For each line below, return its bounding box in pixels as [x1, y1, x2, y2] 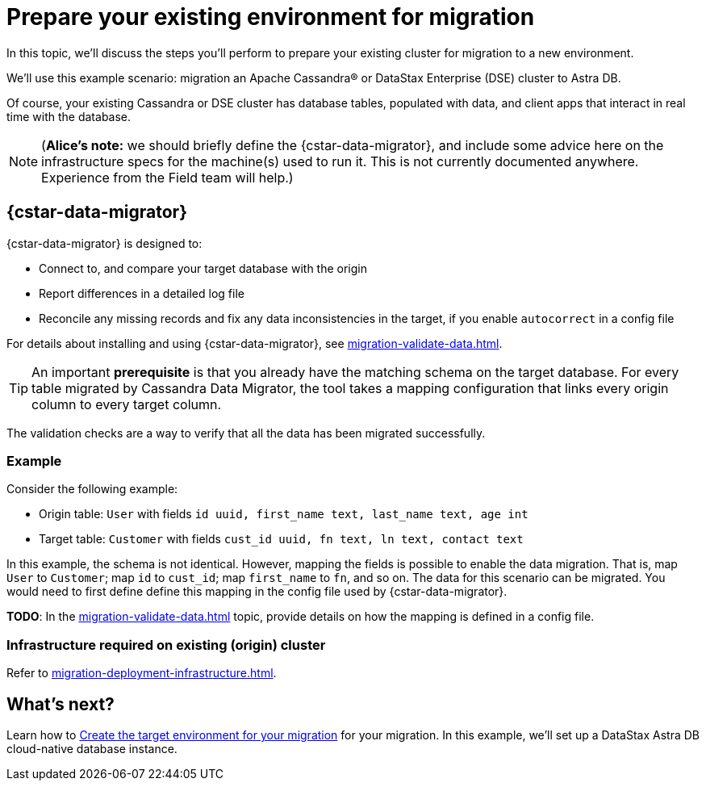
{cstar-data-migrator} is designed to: [6, 236, 203, 250]
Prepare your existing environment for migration [6, 3, 535, 31]
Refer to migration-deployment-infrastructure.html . [6, 666, 277, 680]
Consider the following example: [6, 482, 178, 496]
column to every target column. [31, 396, 222, 412]
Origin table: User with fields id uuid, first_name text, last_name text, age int [39, 507, 528, 521]
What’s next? [6, 693, 115, 714]
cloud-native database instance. [6, 741, 178, 756]
